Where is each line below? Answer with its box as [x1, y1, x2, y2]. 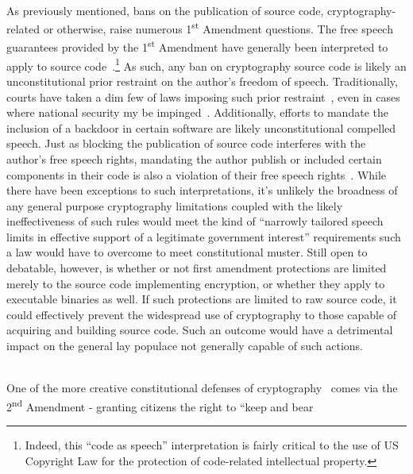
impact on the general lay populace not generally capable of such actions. [6, 337, 364, 354]
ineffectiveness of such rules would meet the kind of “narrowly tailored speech [6, 213, 384, 229]
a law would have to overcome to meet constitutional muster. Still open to [6, 244, 368, 260]
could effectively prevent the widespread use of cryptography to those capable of [6, 306, 397, 322]
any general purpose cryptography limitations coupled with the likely [6, 197, 343, 214]
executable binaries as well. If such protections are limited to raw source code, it [6, 291, 397, 307]
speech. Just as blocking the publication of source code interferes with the [6, 135, 366, 152]
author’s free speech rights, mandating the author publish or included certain [6, 150, 382, 167]
